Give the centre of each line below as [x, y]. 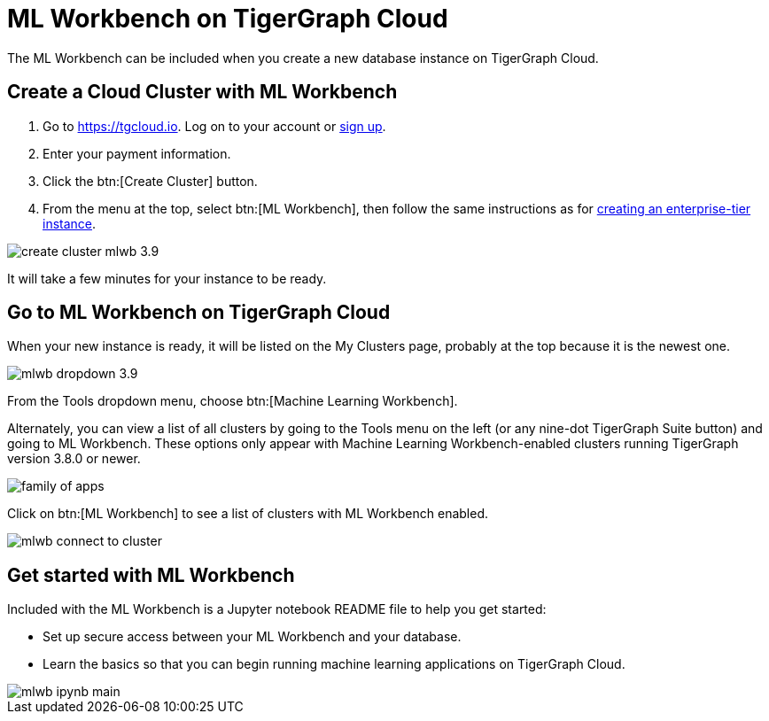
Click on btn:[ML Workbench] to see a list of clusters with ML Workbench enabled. [248, 514]
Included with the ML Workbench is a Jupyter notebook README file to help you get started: [277, 609]
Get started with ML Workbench [151, 575]
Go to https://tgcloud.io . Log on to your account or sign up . [214, 126]
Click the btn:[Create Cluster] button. [150, 181]
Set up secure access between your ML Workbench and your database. [252, 637]
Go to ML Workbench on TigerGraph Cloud [199, 313]
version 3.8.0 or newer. [74, 459]
